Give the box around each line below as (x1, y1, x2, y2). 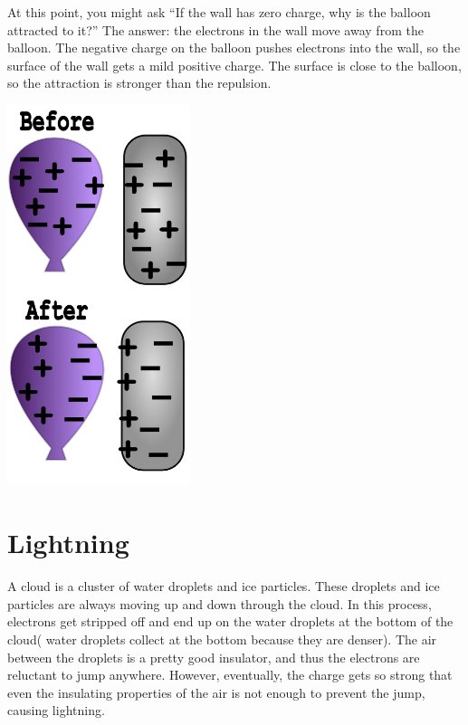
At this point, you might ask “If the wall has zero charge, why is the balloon (7, 3, 431, 21)
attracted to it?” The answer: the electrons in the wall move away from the (7, 20, 424, 39)
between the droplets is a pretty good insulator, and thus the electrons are (7, 647, 420, 666)
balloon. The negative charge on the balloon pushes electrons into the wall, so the (7, 38, 461, 57)
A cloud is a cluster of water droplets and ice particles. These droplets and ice (7, 577, 440, 596)
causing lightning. (7, 701, 105, 720)
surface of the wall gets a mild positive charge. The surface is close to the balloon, (7, 55, 462, 74)
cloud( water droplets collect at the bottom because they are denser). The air (7, 629, 437, 648)
